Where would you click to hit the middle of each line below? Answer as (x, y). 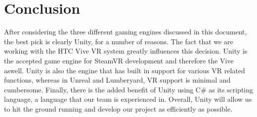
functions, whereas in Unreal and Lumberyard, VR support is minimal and (117, 80)
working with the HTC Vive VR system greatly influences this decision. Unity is (126, 51)
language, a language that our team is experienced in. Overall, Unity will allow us (128, 99)
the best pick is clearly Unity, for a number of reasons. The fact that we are (119, 41)
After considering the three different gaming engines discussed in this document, (126, 32)
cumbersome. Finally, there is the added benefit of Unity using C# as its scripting (128, 89)
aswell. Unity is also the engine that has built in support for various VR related (125, 70)
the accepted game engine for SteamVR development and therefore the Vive (119, 60)
